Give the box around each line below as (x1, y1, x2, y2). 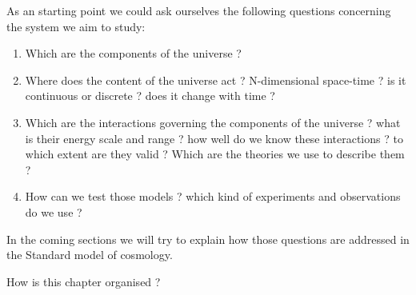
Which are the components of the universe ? (25, 45, 242, 62)
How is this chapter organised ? (6, 273, 161, 289)
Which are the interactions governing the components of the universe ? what (25, 114, 401, 130)
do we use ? (25, 203, 82, 220)
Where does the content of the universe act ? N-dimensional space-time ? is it (25, 71, 406, 88)
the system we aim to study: (6, 18, 146, 34)
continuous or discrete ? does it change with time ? (25, 87, 275, 104)
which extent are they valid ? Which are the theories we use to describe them (25, 146, 405, 162)
